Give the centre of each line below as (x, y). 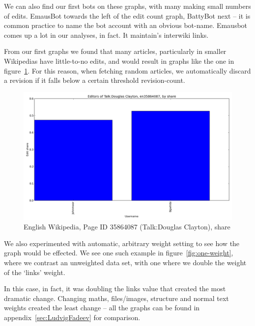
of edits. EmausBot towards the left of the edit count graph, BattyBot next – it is (127, 15)
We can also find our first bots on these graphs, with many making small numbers (127, 6)
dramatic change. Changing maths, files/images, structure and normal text (116, 298)
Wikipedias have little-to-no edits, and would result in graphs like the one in (119, 61)
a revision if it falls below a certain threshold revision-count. (95, 80)
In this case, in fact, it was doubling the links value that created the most (115, 288)
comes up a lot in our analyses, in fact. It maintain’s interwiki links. (106, 35)
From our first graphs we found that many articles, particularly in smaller (115, 51)
